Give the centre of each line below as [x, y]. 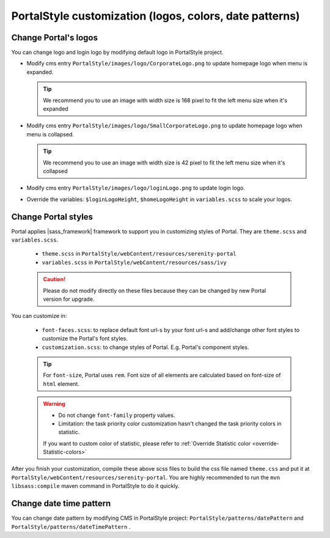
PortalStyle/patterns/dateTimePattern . [71, 526]
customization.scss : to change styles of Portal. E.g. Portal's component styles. [145, 347]
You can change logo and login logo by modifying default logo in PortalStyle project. [117, 53]
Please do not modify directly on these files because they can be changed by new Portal [155, 290]
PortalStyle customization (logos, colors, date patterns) [156, 16]
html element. [61, 384]
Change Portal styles [52, 217]
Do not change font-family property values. [117, 415]
